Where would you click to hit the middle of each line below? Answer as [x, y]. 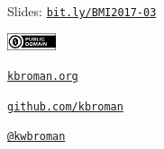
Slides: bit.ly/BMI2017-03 [82, 11]
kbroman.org [43, 77]
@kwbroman [36, 137]
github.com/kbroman [65, 106]
